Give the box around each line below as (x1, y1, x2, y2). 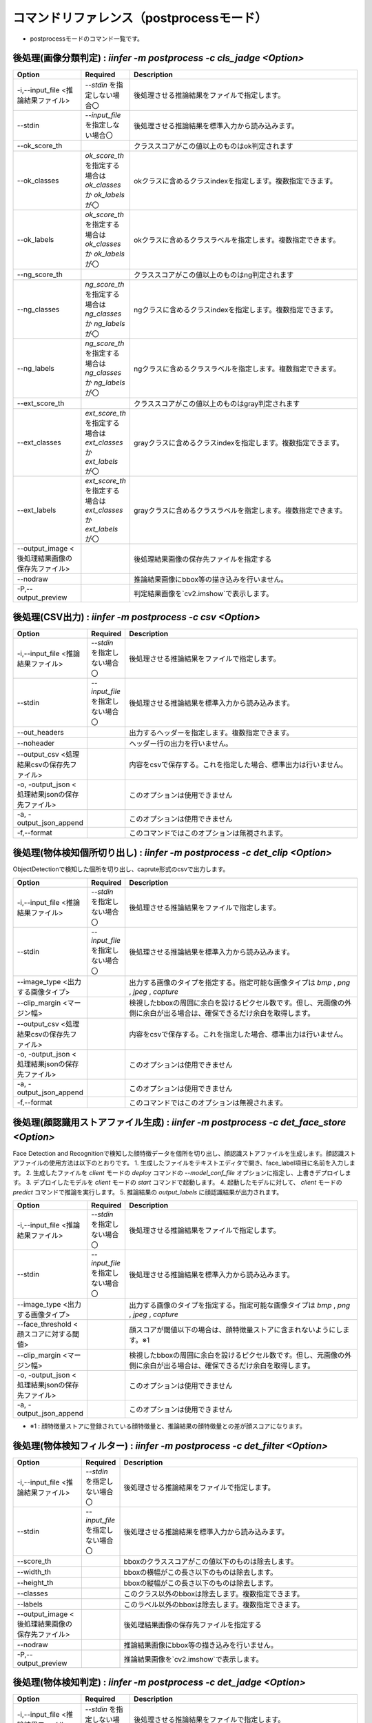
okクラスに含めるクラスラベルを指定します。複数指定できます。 (133, 235, 340, 245)
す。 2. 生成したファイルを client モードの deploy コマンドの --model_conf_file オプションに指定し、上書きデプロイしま (12, 1168, 351, 1176)
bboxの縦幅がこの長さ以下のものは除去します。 (123, 1578, 278, 1588)
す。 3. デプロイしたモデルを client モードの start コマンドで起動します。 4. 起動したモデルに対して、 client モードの (12, 1179, 342, 1187)
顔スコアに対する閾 (17, 1329, 79, 1338)
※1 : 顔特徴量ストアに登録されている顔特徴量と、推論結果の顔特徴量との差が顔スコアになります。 (30, 1422, 307, 1430)
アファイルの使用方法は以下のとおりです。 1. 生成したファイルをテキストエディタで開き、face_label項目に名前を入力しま (12, 1159, 356, 1168)
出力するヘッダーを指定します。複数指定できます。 (129, 728, 293, 737)
